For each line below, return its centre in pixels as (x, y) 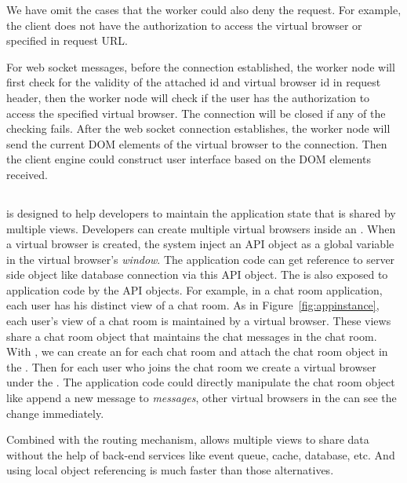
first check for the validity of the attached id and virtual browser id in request (194, 82)
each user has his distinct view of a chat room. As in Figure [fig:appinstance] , (193, 305)
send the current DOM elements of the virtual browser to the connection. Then (197, 143)
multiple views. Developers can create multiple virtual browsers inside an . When (201, 228)
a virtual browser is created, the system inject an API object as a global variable (200, 244)
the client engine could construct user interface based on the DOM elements (189, 159)
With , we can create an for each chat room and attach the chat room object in (197, 351)
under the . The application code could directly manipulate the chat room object (201, 382)
